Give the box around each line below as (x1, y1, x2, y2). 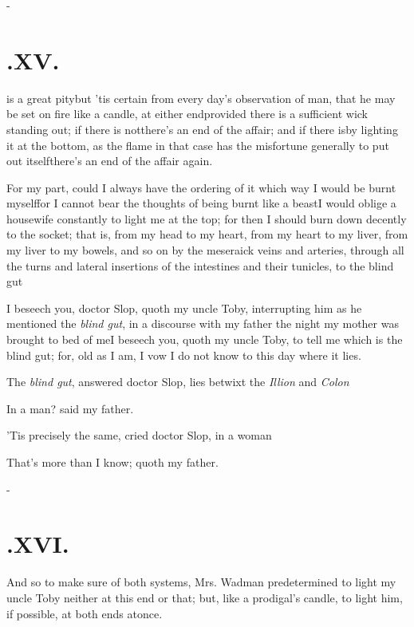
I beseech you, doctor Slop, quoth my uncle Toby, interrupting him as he (6, 299, 362, 316)
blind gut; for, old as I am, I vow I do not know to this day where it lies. (6, 346, 361, 363)
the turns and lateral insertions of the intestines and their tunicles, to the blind (6, 257, 394, 274)
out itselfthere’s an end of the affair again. (6, 152, 213, 169)
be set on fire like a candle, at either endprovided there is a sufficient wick (6, 105, 369, 122)
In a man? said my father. (6, 400, 134, 416)
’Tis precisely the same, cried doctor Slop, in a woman (6, 427, 272, 444)
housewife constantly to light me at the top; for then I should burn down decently (6, 210, 407, 227)
